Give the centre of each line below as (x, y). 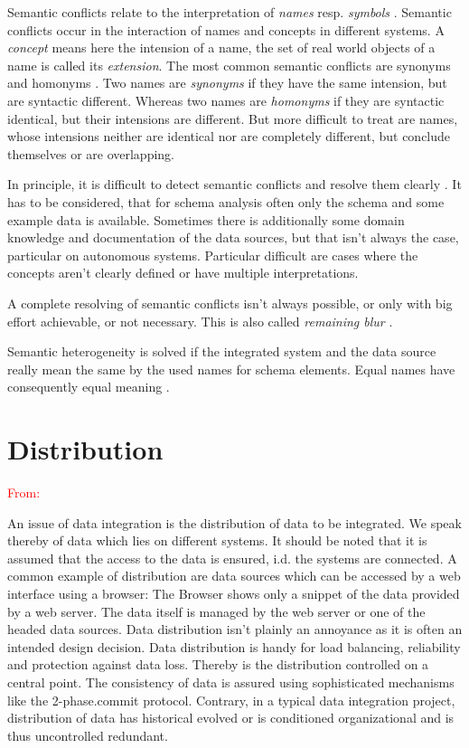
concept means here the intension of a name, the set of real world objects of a (221, 47)
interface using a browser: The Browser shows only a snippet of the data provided (234, 593)
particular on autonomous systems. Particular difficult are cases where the (213, 255)
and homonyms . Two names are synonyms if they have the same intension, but (227, 83)
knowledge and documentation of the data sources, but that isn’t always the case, (233, 237)
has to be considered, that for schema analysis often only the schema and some (226, 201)
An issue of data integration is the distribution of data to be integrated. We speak (234, 522)
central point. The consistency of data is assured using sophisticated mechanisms (231, 682)
